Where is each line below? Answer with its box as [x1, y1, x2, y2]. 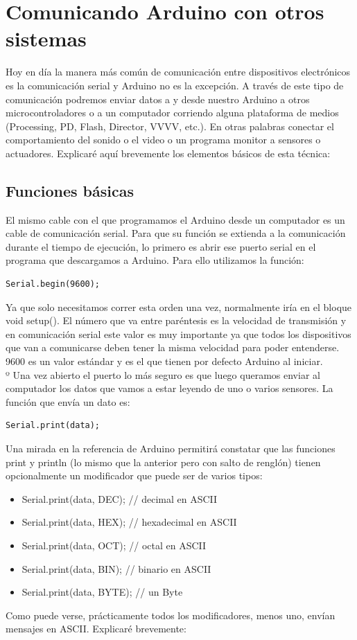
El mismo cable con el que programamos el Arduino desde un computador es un [6, 212, 345, 226]
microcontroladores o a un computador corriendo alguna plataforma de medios [6, 105, 339, 120]
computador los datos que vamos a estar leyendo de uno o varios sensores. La [6, 381, 333, 395]
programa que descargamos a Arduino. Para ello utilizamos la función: [6, 253, 304, 267]
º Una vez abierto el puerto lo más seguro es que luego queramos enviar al [6, 367, 320, 382]
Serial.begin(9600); [6, 279, 101, 290]
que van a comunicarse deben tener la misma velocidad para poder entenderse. [6, 340, 340, 355]
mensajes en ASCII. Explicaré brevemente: [6, 621, 186, 636]
